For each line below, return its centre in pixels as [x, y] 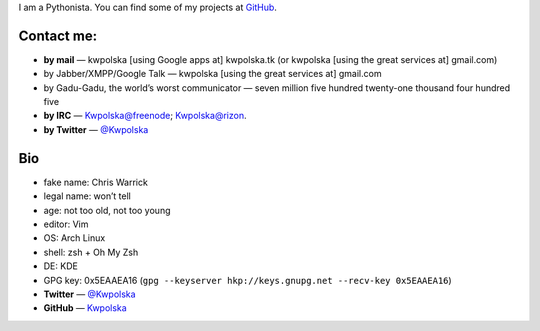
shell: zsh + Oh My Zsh [91, 252]
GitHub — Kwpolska [85, 308]
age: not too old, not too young [107, 210]
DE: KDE [61, 266]
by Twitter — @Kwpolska [96, 129]
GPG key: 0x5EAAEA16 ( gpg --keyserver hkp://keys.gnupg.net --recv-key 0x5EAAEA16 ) [247, 280]
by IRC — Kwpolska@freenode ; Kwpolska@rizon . [145, 116]
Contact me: [58, 35]
